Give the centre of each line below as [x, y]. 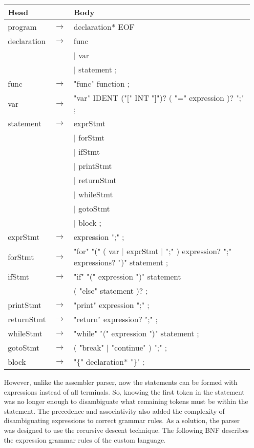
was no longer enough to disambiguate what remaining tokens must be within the [126, 401]
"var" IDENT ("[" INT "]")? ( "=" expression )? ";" [159, 98]
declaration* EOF [104, 27]
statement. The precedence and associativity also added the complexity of [114, 411]
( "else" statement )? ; [111, 291]
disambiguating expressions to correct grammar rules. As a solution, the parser [122, 420]
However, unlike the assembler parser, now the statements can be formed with [121, 382]
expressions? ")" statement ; [121, 262]
